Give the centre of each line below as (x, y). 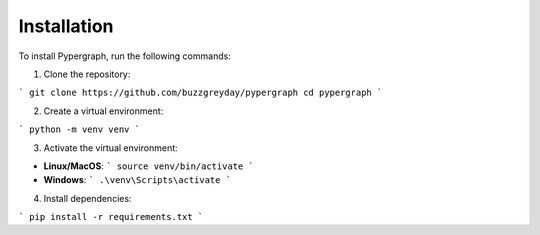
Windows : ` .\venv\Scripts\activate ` (137, 180)
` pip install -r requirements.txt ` (111, 217)
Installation (66, 26)
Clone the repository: (87, 74)
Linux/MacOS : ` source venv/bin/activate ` (149, 166)
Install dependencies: (87, 198)
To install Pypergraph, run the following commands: (125, 56)
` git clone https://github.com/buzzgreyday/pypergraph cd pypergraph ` (200, 93)
